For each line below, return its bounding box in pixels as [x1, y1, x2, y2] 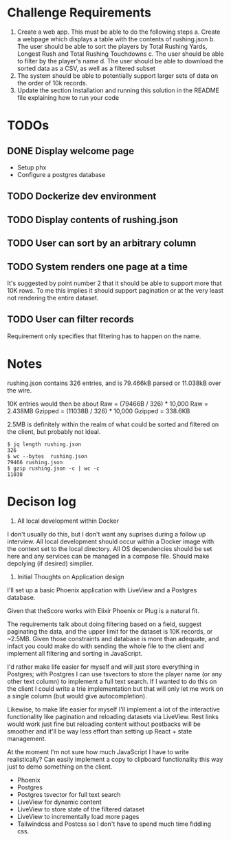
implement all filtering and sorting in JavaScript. [7, 649, 143, 657]
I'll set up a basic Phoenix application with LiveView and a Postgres [7, 585, 197, 594]
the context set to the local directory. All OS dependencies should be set [7, 544, 212, 552]
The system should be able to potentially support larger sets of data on [16, 71, 219, 80]
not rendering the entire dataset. [7, 293, 99, 302]
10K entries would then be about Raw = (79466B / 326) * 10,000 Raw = [7, 399, 208, 408]
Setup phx [16, 163, 47, 172]
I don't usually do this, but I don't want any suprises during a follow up [7, 530, 206, 538]
